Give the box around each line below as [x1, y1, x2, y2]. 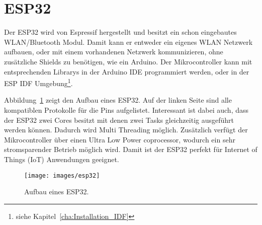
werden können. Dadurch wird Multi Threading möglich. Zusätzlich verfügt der [4, 124, 248, 135]
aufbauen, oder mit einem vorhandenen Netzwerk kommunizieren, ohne [4, 46, 223, 57]
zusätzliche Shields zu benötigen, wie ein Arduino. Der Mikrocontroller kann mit [4, 56, 252, 66]
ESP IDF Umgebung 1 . [4, 77, 73, 88]
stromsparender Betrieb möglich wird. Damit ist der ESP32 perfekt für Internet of [4, 144, 257, 155]
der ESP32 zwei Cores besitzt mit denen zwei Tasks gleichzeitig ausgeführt [4, 114, 234, 125]
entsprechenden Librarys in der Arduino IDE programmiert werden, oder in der [4, 66, 249, 77]
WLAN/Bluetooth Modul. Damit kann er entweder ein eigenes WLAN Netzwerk [4, 36, 253, 47]
